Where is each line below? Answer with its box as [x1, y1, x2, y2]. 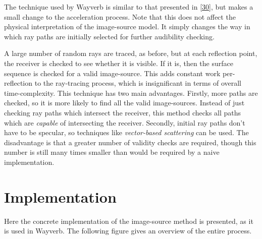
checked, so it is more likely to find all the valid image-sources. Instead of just [4, 97, 245, 108]
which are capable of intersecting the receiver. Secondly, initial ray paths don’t [4, 117, 245, 128]
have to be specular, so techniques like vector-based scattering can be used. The [4, 127, 249, 138]
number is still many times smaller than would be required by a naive [4, 147, 220, 157]
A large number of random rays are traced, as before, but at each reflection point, [4, 48, 257, 58]
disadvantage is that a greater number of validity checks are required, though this [4, 137, 256, 147]
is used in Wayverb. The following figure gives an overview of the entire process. [4, 225, 252, 236]
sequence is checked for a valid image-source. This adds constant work [4, 68, 221, 78]
